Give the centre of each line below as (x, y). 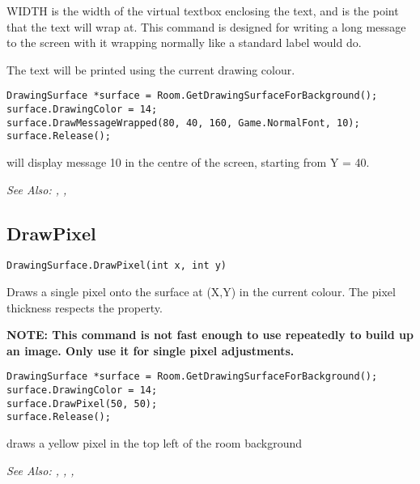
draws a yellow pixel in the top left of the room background (154, 443)
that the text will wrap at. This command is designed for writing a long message (206, 26)
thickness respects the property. (85, 307)
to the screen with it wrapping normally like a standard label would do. (184, 42)
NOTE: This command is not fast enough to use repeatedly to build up (210, 335)
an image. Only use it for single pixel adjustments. (151, 350)
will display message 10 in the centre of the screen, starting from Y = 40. (188, 162)
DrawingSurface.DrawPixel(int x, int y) (117, 266)
